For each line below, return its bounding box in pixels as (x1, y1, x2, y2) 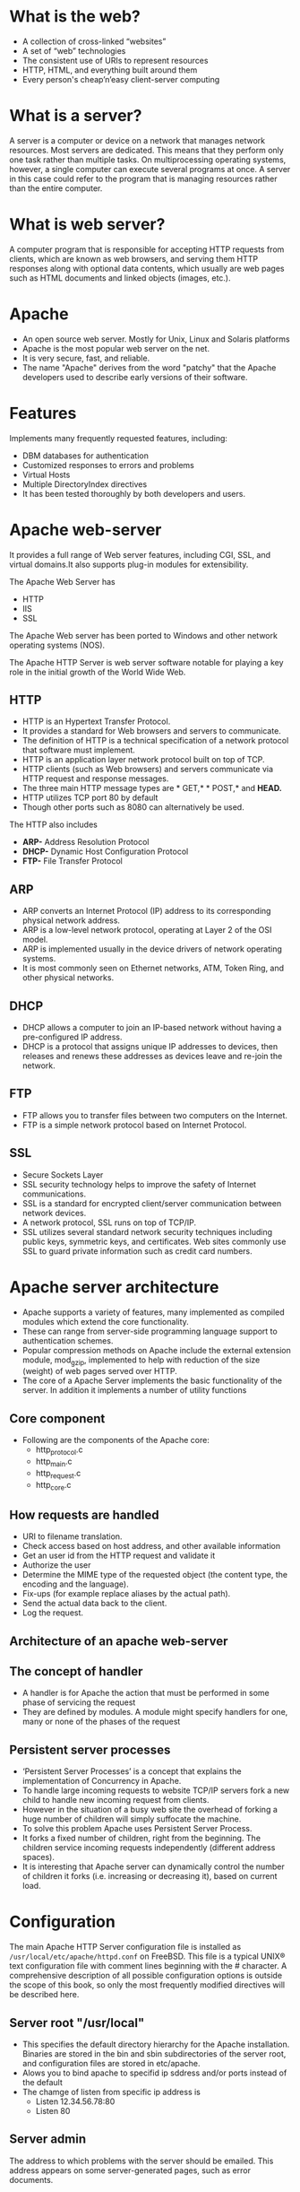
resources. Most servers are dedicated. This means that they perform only (9, 144, 284, 155)
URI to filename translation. (21, 1531, 123, 1542)
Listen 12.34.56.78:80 (35, 2096, 116, 2107)
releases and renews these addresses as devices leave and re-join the (21, 1051, 283, 1062)
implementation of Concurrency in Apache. (21, 1776, 182, 1787)
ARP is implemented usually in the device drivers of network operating (21, 944, 282, 954)
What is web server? (9, 214, 166, 235)
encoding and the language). (21, 1579, 129, 1589)
